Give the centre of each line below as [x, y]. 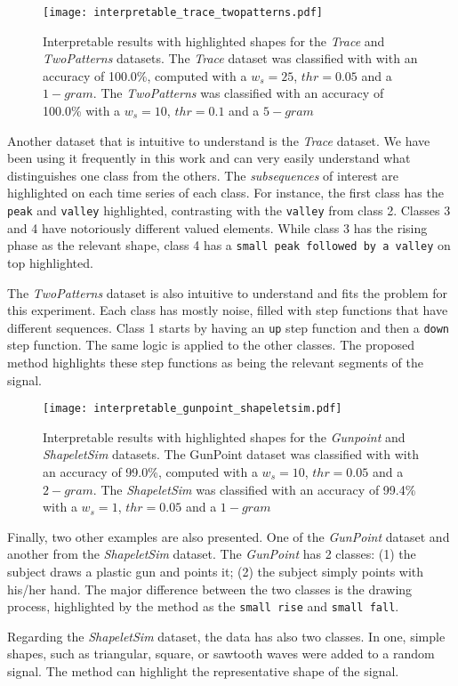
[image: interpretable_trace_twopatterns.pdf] [183, 12]
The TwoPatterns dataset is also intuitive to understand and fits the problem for [227, 292]
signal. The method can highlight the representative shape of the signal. [203, 670]
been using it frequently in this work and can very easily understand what [209, 158]
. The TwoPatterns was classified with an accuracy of [238, 93]
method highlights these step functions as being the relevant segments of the [215, 362]
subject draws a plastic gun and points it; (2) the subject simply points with [216, 571]
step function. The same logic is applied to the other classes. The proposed [211, 345]
